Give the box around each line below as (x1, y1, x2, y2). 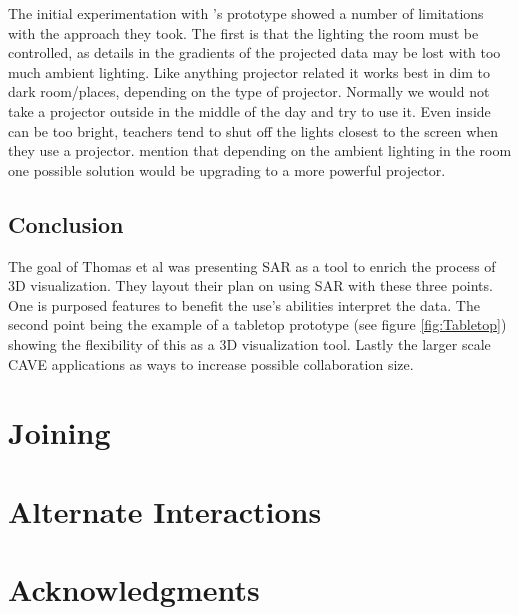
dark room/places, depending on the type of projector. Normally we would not (8, 81, 490, 102)
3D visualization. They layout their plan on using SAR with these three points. (8, 275, 493, 296)
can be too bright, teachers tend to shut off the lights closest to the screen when (8, 120, 499, 141)
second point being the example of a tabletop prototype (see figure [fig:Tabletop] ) (8, 314, 507, 335)
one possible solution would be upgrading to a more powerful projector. (8, 159, 446, 180)
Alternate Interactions (8, 490, 322, 531)
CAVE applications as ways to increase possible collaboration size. (8, 353, 414, 374)
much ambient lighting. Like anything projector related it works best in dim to (8, 61, 490, 82)
